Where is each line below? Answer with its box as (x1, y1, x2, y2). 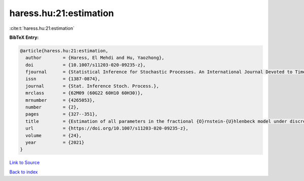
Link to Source (9, 159, 40, 166)
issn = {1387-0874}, (25, 76, 101, 82)
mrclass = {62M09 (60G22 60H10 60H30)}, (25, 90, 143, 96)
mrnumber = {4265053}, (25, 97, 95, 103)
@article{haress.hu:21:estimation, (20, 48, 108, 53)
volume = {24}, (25, 133, 82, 138)
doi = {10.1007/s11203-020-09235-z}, (25, 62, 146, 68)
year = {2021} (25, 140, 85, 145)
